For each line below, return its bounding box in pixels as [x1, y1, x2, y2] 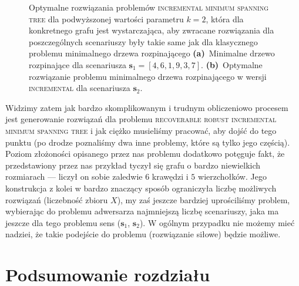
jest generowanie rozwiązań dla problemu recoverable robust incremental [5, 113, 277, 125]
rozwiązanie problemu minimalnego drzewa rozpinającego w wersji [29, 70, 267, 82]
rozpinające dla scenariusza [29, 58, 126, 70]
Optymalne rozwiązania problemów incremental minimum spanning [29, 1, 268, 13]
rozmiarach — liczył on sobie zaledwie [5, 170, 143, 183]
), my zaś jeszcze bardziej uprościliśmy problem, [117, 193, 290, 206]
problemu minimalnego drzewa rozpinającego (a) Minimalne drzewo [29, 47, 275, 59]
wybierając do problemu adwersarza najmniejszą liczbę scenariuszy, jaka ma [5, 205, 279, 217]
